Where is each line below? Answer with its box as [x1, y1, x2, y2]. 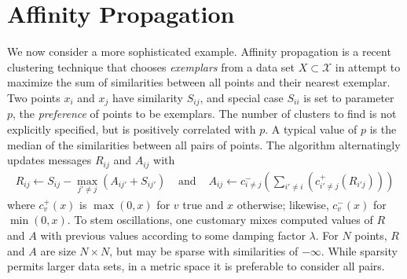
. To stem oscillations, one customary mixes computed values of [67, 211, 373, 228]
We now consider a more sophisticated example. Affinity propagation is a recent [7, 43, 391, 60]
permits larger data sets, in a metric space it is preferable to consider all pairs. [7, 258, 385, 274]
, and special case [200, 89, 284, 105]
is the [369, 120, 397, 137]
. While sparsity [321, 242, 398, 259]
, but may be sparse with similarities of [109, 242, 299, 259]
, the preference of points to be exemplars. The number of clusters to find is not [13, 105, 397, 122]
